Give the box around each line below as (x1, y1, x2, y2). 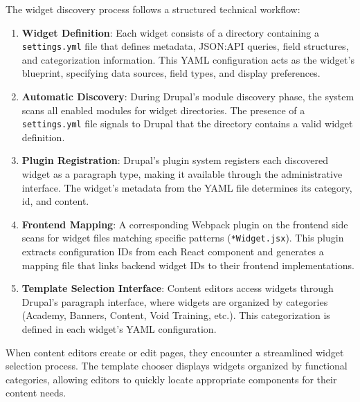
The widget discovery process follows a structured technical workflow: (6, 2, 300, 16)
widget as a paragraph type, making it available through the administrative (21, 167, 343, 181)
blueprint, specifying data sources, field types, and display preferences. (21, 66, 321, 80)
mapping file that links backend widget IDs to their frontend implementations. (21, 257, 354, 272)
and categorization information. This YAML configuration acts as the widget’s (21, 52, 354, 66)
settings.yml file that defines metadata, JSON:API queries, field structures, (21, 39, 349, 53)
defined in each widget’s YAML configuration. (21, 322, 217, 336)
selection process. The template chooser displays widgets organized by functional (6, 358, 348, 373)
